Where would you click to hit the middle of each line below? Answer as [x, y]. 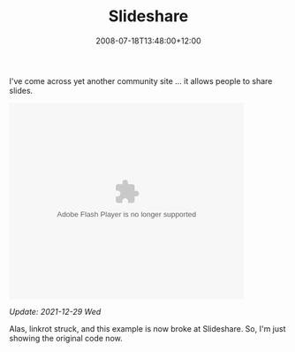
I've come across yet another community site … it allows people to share [141, 80]
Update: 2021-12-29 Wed [55, 311]
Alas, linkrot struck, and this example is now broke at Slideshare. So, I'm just [147, 328]
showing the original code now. [66, 338]
